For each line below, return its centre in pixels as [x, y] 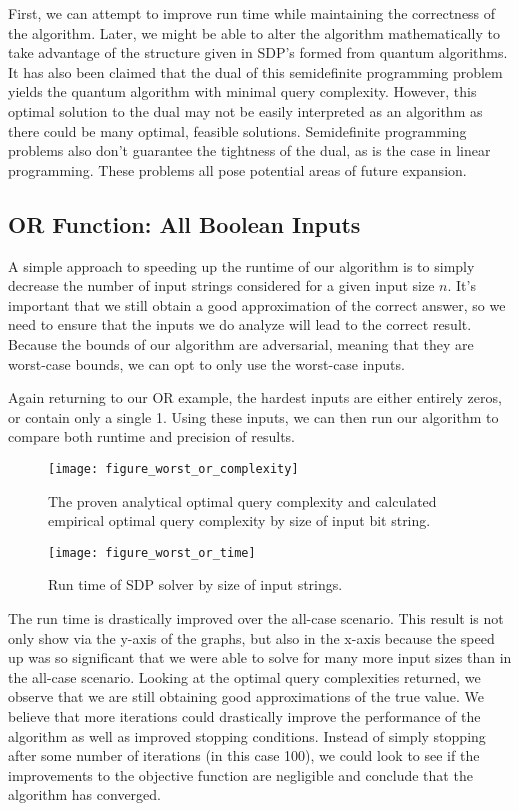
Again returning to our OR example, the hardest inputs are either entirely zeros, [255, 397]
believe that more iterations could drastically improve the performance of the [244, 715]
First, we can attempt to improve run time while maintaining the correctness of [252, 13]
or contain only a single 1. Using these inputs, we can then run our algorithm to [253, 416]
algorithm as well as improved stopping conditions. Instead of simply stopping [247, 735]
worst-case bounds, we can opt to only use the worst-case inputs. [206, 363]
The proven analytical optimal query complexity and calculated [242, 500]
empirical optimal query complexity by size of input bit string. [239, 520]
